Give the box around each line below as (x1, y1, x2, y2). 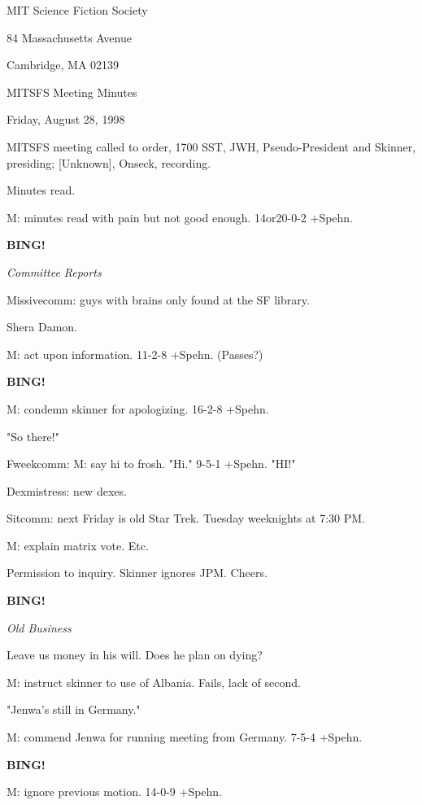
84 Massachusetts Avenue (7, 28, 132, 46)
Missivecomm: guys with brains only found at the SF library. (7, 291, 310, 308)
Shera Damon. (7, 318, 77, 335)
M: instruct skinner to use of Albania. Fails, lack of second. (7, 673, 301, 690)
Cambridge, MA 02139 (7, 56, 120, 73)
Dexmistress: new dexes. (7, 482, 127, 499)
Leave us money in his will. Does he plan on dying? (7, 646, 263, 663)
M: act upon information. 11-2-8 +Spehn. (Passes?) (7, 345, 263, 362)
